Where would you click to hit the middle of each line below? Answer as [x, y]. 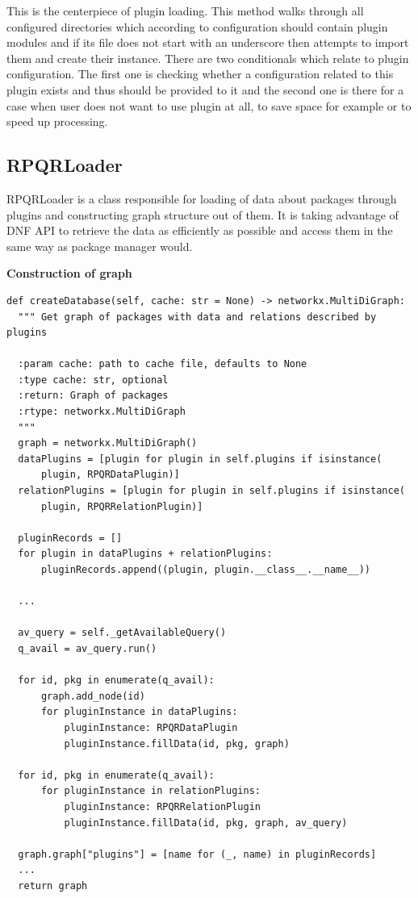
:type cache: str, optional [93, 380]
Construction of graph [69, 273]
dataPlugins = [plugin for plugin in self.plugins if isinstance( [200, 459]
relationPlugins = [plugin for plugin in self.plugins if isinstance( [211, 491]
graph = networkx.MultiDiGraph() [108, 443]
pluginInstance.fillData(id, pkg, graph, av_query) [206, 823]
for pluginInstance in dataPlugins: [139, 712]
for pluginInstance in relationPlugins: [150, 791]
